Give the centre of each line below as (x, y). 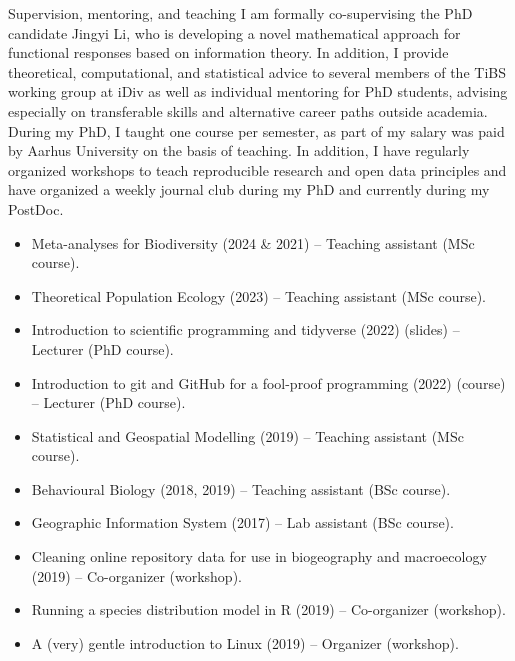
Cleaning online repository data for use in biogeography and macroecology (259, 556)
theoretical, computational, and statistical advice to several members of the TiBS (257, 71)
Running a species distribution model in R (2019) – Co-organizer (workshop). (268, 609)
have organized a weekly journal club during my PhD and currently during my (249, 189)
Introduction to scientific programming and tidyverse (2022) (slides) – (245, 329)
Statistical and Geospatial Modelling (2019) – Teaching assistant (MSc (247, 435)
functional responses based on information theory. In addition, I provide (228, 52)
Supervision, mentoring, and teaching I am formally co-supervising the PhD (240, 13)
